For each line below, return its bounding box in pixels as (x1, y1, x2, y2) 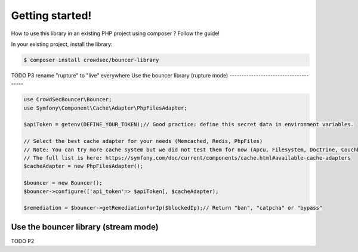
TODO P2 (11, 237, 35, 244)
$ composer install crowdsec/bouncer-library (23, 57, 159, 63)
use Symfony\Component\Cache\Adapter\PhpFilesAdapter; (23, 104, 187, 111)
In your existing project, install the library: (11, 41, 113, 48)
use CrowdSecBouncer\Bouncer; (23, 96, 112, 103)
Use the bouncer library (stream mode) (11, 222, 159, 232)
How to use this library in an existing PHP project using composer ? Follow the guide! (11, 30, 220, 37)
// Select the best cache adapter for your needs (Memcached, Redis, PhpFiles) (23, 138, 263, 145)
